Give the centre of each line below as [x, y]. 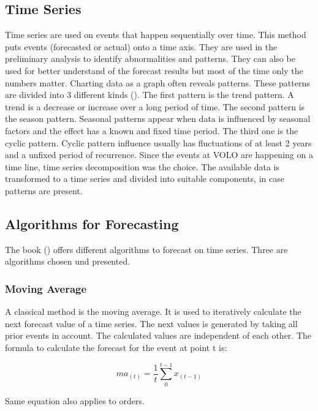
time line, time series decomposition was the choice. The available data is [142, 166]
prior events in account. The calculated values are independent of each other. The [158, 335]
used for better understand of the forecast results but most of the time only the [154, 70]
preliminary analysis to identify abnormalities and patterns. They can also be [150, 58]
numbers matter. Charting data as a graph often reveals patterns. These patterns [157, 82]
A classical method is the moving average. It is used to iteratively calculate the [153, 311]
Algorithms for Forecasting [92, 223]
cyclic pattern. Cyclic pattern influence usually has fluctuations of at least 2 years [158, 142]
